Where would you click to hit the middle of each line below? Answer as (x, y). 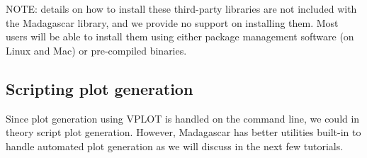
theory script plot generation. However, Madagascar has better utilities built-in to (183, 132)
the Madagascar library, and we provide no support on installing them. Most (172, 22)
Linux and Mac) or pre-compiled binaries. (96, 50)
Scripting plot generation (100, 88)
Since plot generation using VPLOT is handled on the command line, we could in (183, 118)
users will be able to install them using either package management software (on (180, 36)
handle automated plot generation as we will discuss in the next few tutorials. (175, 146)
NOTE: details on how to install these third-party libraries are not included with (181, 9)
